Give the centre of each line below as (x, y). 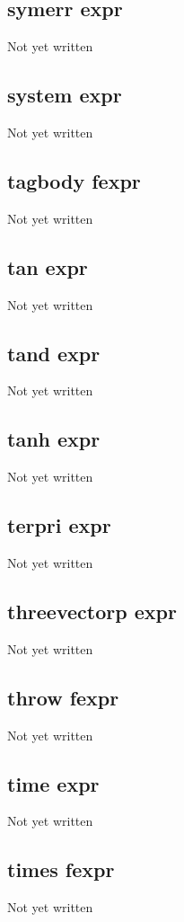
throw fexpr (63, 697)
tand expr (54, 353)
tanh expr (54, 439)
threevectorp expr (92, 611)
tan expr (48, 266)
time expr (53, 783)
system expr (65, 95)
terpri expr (59, 525)
